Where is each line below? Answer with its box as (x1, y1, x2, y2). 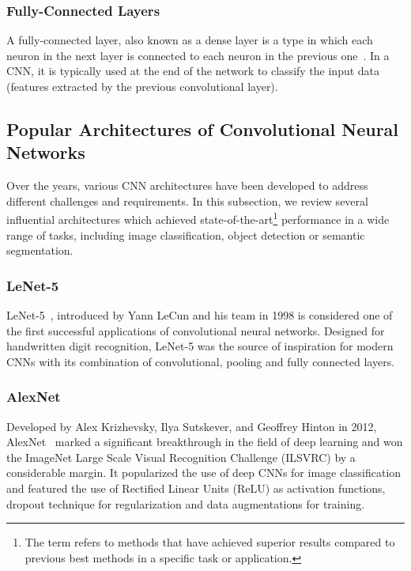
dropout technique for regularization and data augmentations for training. (6, 495, 365, 512)
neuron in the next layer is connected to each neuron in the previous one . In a (6, 47, 390, 63)
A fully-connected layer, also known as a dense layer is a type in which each (6, 32, 373, 48)
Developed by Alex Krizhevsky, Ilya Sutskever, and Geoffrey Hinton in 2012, (6, 418, 377, 434)
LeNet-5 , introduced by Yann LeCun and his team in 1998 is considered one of (6, 307, 393, 323)
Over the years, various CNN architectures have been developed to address (6, 177, 368, 194)
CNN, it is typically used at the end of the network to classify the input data (6, 62, 380, 79)
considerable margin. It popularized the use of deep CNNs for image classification (6, 464, 402, 481)
